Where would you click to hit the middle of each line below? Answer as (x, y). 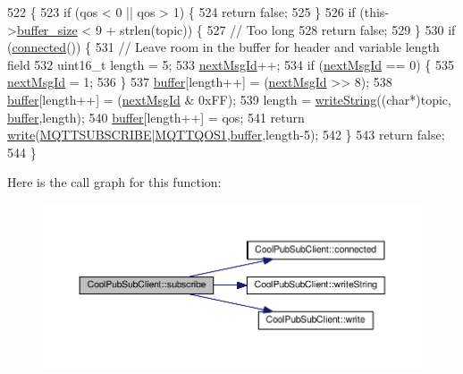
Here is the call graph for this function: (114, 182)
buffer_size (47, 29)
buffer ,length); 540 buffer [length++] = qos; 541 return (156, 117)
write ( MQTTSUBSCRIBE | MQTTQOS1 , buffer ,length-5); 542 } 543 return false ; (226, 135)
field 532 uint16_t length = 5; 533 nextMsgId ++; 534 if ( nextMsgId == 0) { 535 (231, 64)
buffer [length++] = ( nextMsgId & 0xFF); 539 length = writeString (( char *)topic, (229, 99)
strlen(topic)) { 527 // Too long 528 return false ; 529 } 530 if (288, 29)
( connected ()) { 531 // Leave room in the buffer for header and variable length (223, 47)
